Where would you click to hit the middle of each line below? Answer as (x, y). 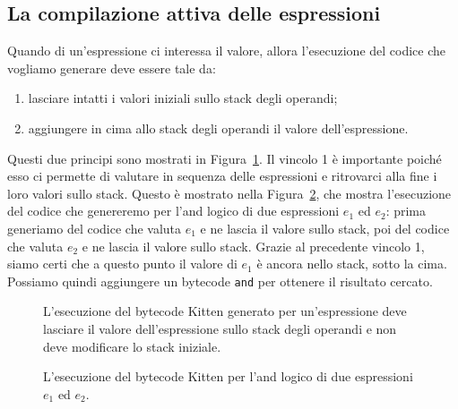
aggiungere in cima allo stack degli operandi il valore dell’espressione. (218, 128)
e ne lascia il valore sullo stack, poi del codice (325, 228)
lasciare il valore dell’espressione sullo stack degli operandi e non (220, 328)
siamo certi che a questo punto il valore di (122, 264)
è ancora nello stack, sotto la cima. (352, 264)
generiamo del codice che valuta (95, 228)
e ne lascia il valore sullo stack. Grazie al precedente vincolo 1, (253, 246)
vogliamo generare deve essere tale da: (112, 68)
